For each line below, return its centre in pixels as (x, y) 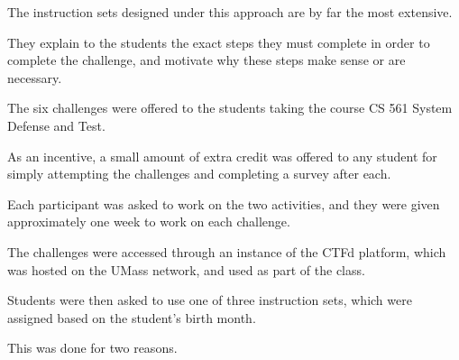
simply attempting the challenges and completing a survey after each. (199, 174)
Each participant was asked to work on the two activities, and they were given (224, 203)
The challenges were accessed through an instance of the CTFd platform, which (227, 251)
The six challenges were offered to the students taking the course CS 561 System (230, 108)
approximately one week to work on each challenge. (149, 222)
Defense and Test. (56, 125)
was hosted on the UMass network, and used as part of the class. (186, 269)
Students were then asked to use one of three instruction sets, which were (210, 300)
